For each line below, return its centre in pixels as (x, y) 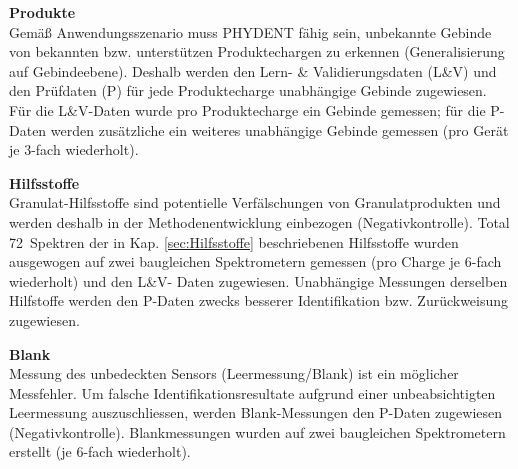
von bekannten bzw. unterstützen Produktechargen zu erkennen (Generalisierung (257, 51)
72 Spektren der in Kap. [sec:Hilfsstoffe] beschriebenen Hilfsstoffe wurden (234, 241)
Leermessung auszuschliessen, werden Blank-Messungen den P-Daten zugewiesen (256, 412)
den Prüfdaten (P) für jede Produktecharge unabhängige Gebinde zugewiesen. (248, 90)
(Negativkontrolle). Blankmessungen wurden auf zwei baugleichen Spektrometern (257, 431)
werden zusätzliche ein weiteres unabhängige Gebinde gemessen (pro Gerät (279, 129)
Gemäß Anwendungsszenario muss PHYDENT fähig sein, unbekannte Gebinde (250, 31)
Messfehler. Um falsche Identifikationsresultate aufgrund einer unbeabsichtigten (252, 392)
